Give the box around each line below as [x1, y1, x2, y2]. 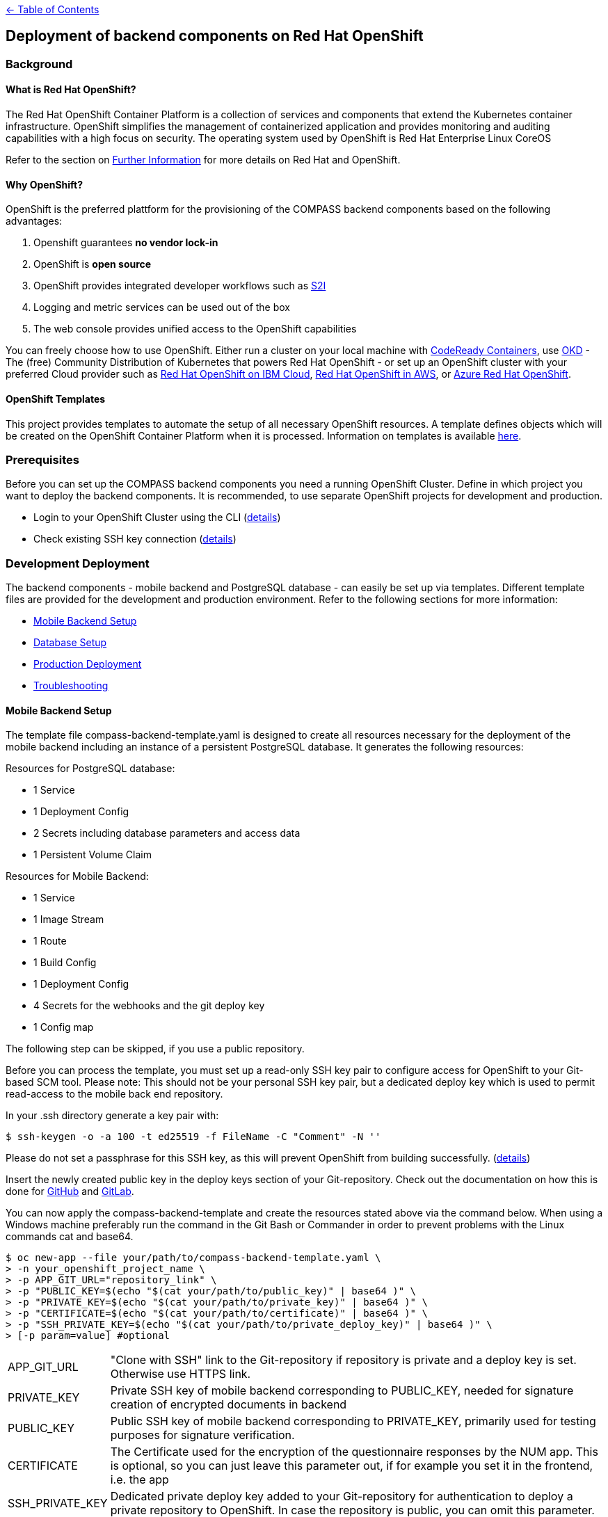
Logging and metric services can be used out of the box [33, 301, 291, 314]
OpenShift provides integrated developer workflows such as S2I [33, 280, 326, 292]
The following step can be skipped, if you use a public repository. [6, 1043, 305, 1055]
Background [6, 56, 73, 71]
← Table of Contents [6, 3, 99, 15]
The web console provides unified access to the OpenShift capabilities [33, 323, 357, 335]
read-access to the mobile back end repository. [6, 1088, 223, 1100]
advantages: [6, 215, 63, 227]
